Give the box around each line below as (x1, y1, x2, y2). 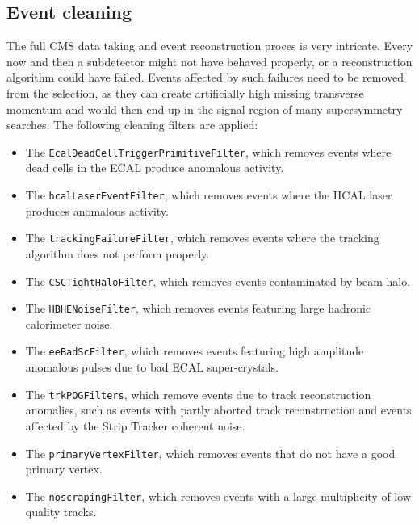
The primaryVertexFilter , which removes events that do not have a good (25, 444, 396, 461)
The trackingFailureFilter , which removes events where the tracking (25, 229, 379, 246)
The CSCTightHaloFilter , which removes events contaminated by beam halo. (25, 272, 411, 289)
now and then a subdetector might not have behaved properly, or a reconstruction (6, 52, 413, 69)
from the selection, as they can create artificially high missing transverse (6, 84, 364, 101)
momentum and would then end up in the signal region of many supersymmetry (6, 100, 403, 117)
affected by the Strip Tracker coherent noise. (25, 417, 245, 434)
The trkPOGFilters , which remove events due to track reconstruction (25, 385, 371, 402)
